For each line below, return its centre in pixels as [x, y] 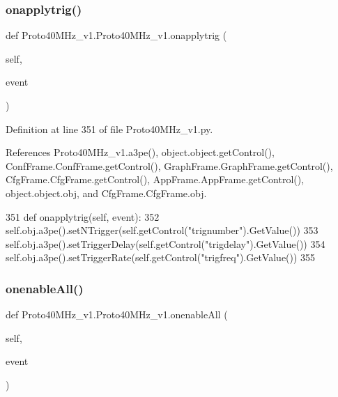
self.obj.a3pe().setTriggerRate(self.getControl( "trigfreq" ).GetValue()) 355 [161, 257]
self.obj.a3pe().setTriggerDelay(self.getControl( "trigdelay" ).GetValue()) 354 [166, 243]
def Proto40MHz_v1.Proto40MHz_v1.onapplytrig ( [116, 35]
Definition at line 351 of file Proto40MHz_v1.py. [109, 129]
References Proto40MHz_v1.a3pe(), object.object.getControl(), [140, 152]
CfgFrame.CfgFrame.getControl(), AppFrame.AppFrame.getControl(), [155, 179]
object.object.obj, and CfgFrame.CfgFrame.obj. [106, 193]
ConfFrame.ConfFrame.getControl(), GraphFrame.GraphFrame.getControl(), [169, 165]
